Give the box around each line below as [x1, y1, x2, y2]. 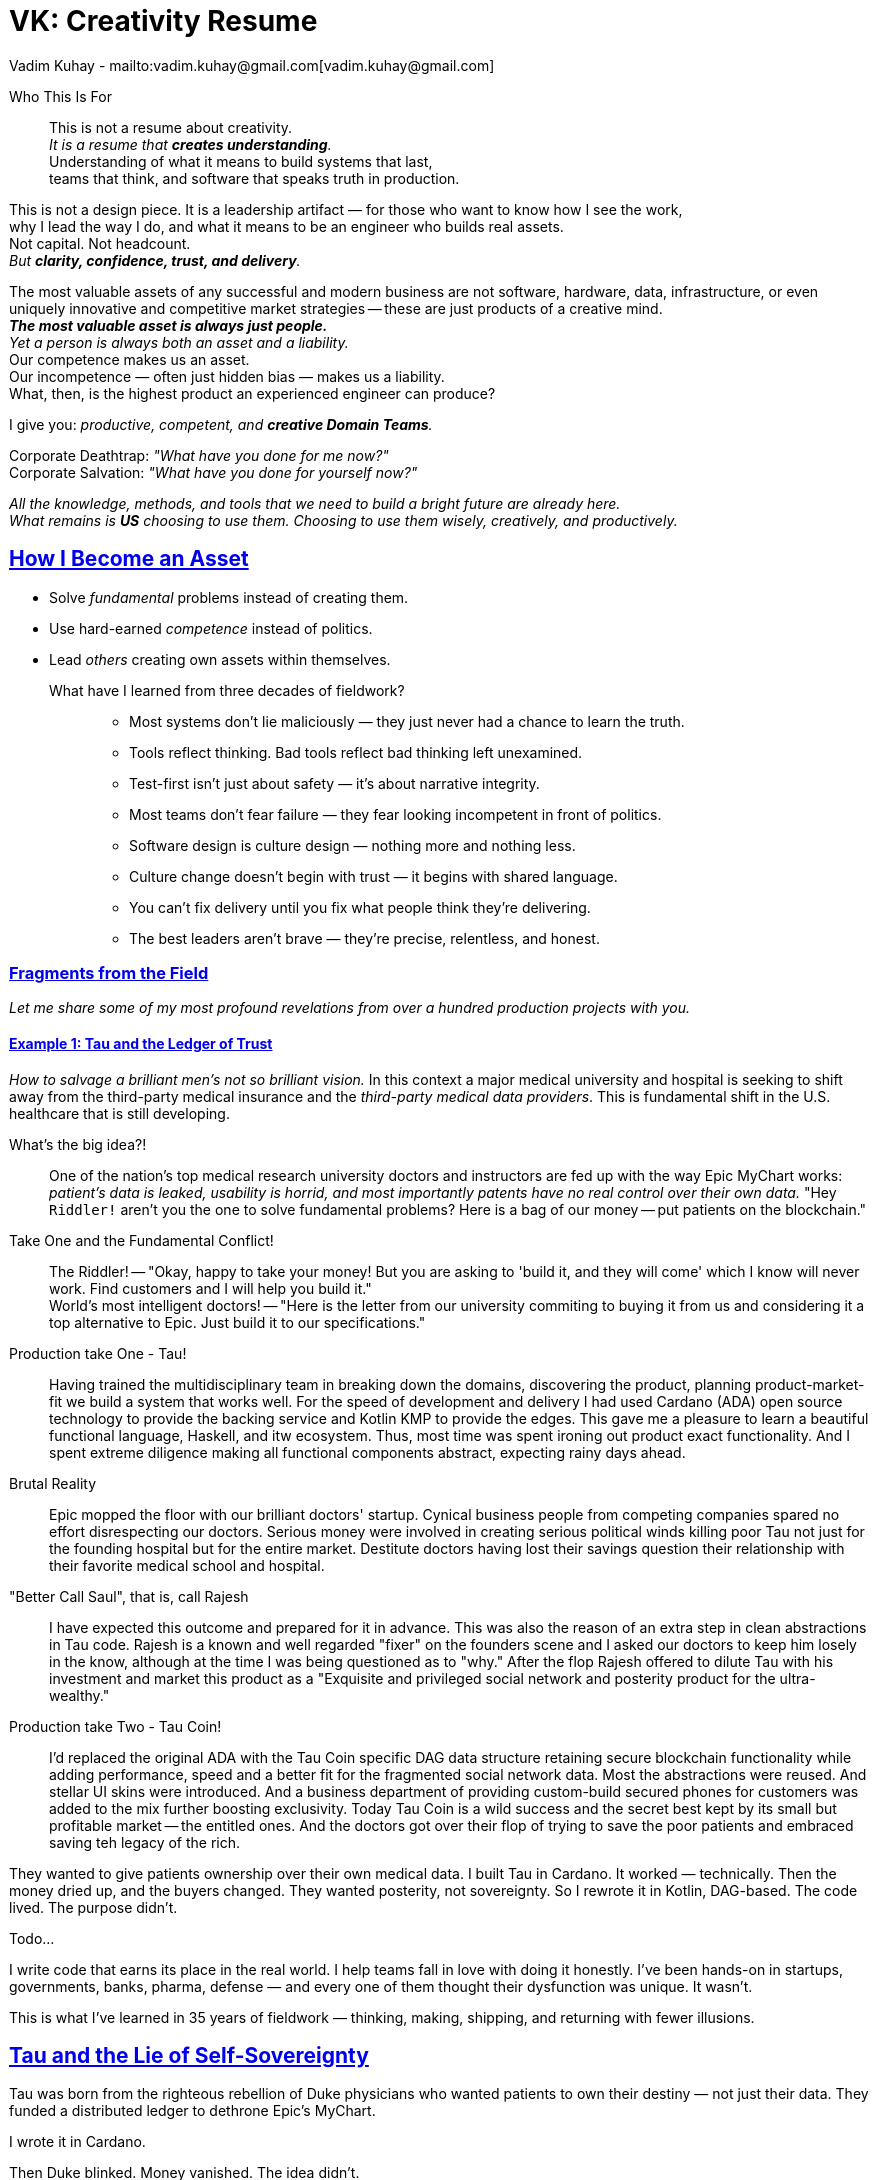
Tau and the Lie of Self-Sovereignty [9, 2042, 369, 2068]
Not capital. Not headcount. [9, 234, 191, 252]
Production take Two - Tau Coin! [9, 1717, 222, 1735]
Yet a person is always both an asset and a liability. [9, 333, 349, 351]
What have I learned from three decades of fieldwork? [49, 681, 405, 699]
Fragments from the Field [9, 962, 209, 983]
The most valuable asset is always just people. [9, 316, 328, 334]
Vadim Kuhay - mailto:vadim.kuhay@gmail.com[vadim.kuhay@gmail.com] [9, 56, 495, 74]
